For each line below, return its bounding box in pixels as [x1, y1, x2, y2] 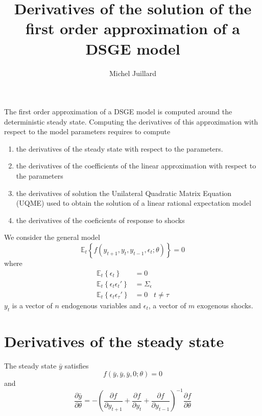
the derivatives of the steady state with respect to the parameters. [16, 143, 223, 154]
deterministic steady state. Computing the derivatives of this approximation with [4, 116, 258, 127]
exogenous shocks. [197, 300, 253, 310]
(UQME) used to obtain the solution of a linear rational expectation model [16, 198, 251, 208]
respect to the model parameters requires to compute [4, 126, 171, 137]
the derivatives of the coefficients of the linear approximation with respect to [16, 160, 256, 171]
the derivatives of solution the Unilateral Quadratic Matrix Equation [16, 187, 232, 198]
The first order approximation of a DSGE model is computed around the [4, 106, 232, 117]
